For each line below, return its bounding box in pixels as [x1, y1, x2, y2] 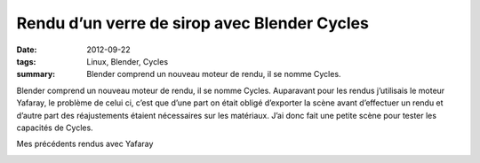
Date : [16, 44, 37, 55]
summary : [16, 69, 56, 80]
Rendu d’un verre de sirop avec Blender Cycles [16, 13, 369, 33]
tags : [16, 56, 36, 66]
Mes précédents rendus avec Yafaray [16, 138, 154, 150]
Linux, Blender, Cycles [86, 56, 169, 66]
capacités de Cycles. [16, 122, 93, 133]
